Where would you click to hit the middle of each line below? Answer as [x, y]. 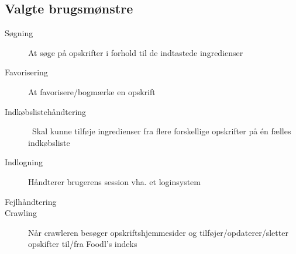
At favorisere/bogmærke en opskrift [92, 91]
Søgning [19, 33]
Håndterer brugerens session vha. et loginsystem [114, 181]
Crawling [21, 213]
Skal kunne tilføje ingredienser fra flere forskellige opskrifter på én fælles [161, 131]
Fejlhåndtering [31, 201]
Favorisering [26, 72]
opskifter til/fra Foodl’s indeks [83, 244]
